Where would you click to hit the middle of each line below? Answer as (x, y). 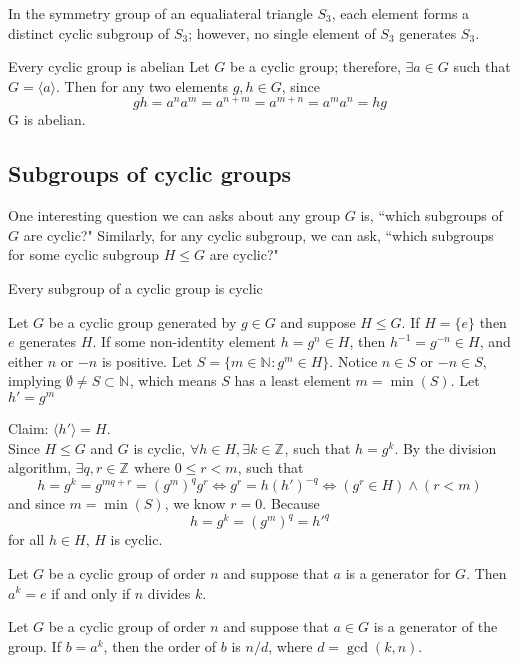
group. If (34, 645)
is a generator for (398, 572)
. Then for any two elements (141, 85)
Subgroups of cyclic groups (150, 173)
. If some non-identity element (184, 341)
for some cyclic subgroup (84, 254)
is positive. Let (147, 360)
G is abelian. (47, 119)
